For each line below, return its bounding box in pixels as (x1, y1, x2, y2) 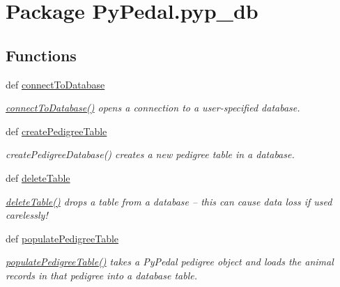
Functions (6, 44, 77, 65)
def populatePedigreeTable (6, 231, 119, 245)
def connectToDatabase (6, 77, 105, 91)
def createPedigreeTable (6, 123, 107, 138)
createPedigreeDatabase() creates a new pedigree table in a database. (6, 147, 295, 162)
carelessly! (6, 208, 48, 222)
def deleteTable (6, 170, 70, 185)
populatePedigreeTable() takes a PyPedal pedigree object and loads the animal (6, 254, 334, 269)
